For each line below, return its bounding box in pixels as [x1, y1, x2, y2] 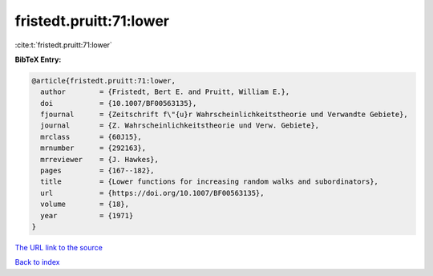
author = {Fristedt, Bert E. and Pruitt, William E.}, [40, 87, 290, 96]
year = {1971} [40, 211, 134, 220]
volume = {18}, [40, 200, 130, 209]
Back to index [14, 258, 60, 267]
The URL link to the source [14, 242, 103, 252]
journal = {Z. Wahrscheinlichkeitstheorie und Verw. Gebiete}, [40, 121, 320, 130]
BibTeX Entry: [14, 55, 62, 64]
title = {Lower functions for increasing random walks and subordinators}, [40, 177, 378, 186]
